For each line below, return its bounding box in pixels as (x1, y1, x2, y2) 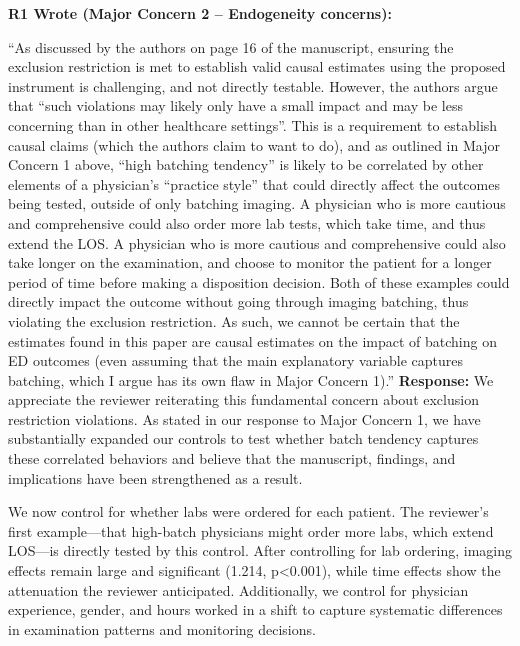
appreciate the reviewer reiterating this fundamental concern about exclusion (8, 389, 479, 410)
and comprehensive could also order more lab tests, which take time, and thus (8, 212, 486, 233)
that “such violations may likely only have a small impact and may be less (8, 95, 463, 116)
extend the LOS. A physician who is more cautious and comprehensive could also (8, 232, 506, 253)
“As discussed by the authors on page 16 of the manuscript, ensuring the (8, 36, 454, 57)
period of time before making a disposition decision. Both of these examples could (8, 271, 510, 292)
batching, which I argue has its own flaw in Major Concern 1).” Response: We (8, 369, 494, 390)
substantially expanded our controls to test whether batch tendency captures (8, 428, 479, 449)
